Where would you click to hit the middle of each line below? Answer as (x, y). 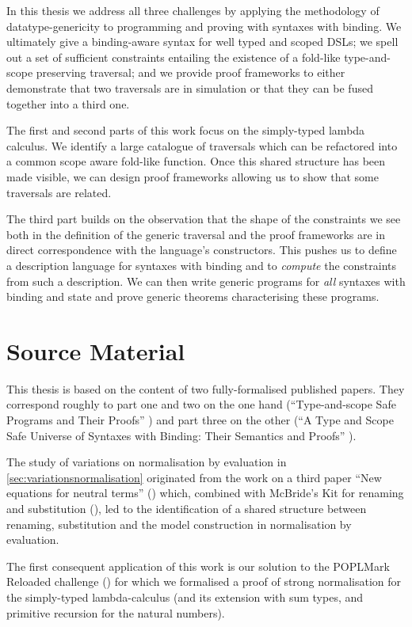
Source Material (96, 350)
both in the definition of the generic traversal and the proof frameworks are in (196, 234)
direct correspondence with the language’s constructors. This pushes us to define (202, 250)
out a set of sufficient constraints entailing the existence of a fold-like (174, 57)
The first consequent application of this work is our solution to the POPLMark (198, 566)
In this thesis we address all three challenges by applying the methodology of (193, 10)
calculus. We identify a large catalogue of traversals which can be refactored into (202, 145)
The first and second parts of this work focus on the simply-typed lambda (186, 130)
